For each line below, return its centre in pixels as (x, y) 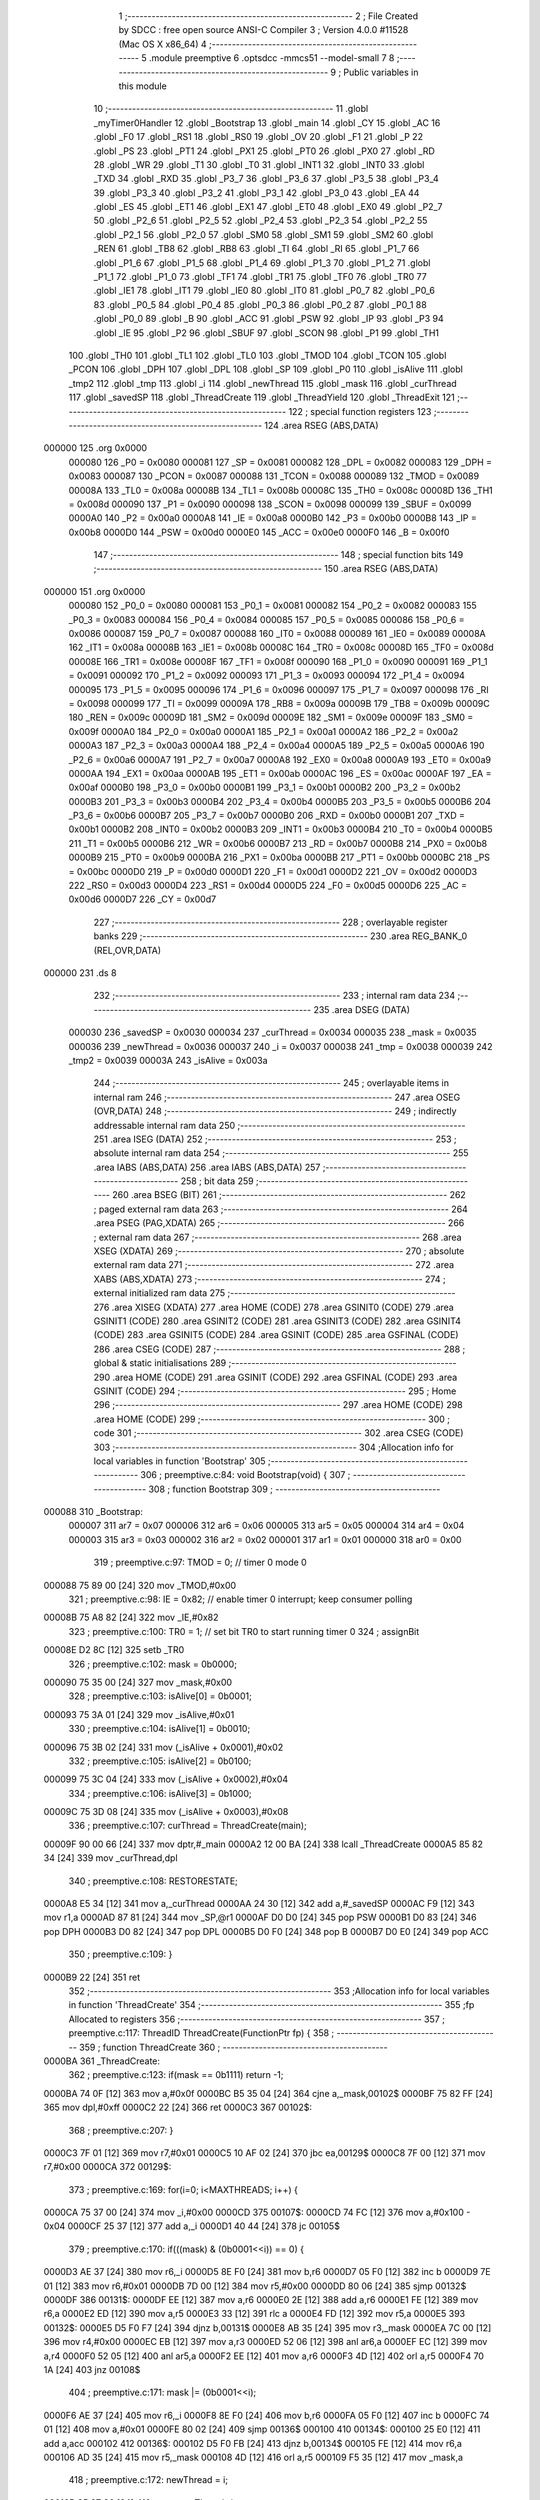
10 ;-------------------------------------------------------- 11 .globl (231, 109)
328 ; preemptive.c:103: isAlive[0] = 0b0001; (160, 1696)
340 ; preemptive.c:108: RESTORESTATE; (153, 1881)
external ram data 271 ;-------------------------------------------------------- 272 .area (274, 1265)
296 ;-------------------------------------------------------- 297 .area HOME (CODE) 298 (278, 1405)
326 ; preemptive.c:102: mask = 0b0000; (152, 1664)
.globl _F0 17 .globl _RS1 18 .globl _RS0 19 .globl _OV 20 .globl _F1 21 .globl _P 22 (258, 137)
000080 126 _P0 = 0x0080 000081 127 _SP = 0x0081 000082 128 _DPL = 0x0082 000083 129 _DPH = (280, 462)
